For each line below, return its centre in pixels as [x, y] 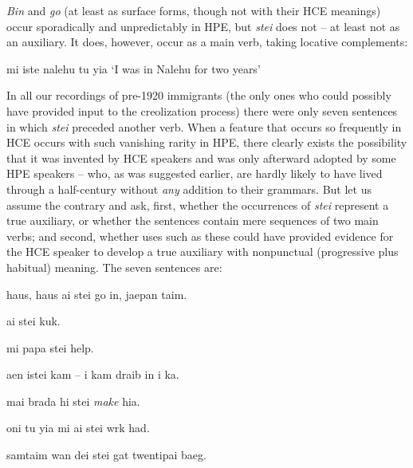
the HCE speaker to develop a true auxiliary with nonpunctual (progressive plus [203, 252]
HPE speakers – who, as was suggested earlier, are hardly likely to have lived [195, 173]
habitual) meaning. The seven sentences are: [114, 267]
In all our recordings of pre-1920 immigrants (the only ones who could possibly [199, 95]
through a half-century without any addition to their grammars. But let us [189, 189]
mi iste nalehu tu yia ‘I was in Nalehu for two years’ [134, 68]
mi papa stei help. [50, 347]
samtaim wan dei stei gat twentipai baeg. [106, 455]
